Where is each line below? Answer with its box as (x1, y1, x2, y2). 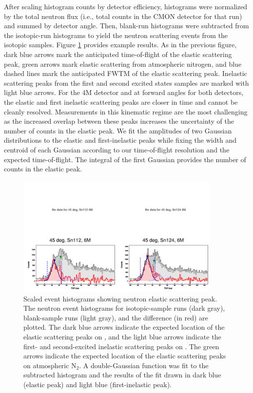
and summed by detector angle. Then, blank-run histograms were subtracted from (4, 20, 249, 31)
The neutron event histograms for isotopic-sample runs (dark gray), (23, 303, 225, 313)
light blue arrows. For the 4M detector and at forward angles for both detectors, (4, 87, 244, 97)
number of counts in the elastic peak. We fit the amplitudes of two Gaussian (4, 125, 232, 135)
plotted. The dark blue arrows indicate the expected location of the (23, 322, 225, 332)
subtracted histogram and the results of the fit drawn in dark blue (23, 370, 221, 380)
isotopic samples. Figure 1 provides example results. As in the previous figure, (4, 39, 236, 50)
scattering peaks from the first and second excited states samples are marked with (4, 77, 249, 88)
